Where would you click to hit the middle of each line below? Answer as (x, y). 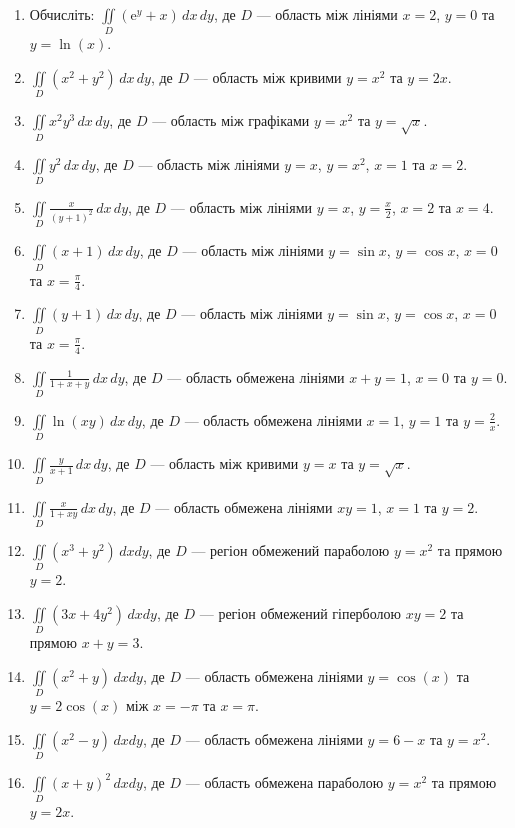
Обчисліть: (62, 14)
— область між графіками (231, 120)
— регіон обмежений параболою (290, 549)
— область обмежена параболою (284, 781)
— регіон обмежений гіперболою (300, 612)
